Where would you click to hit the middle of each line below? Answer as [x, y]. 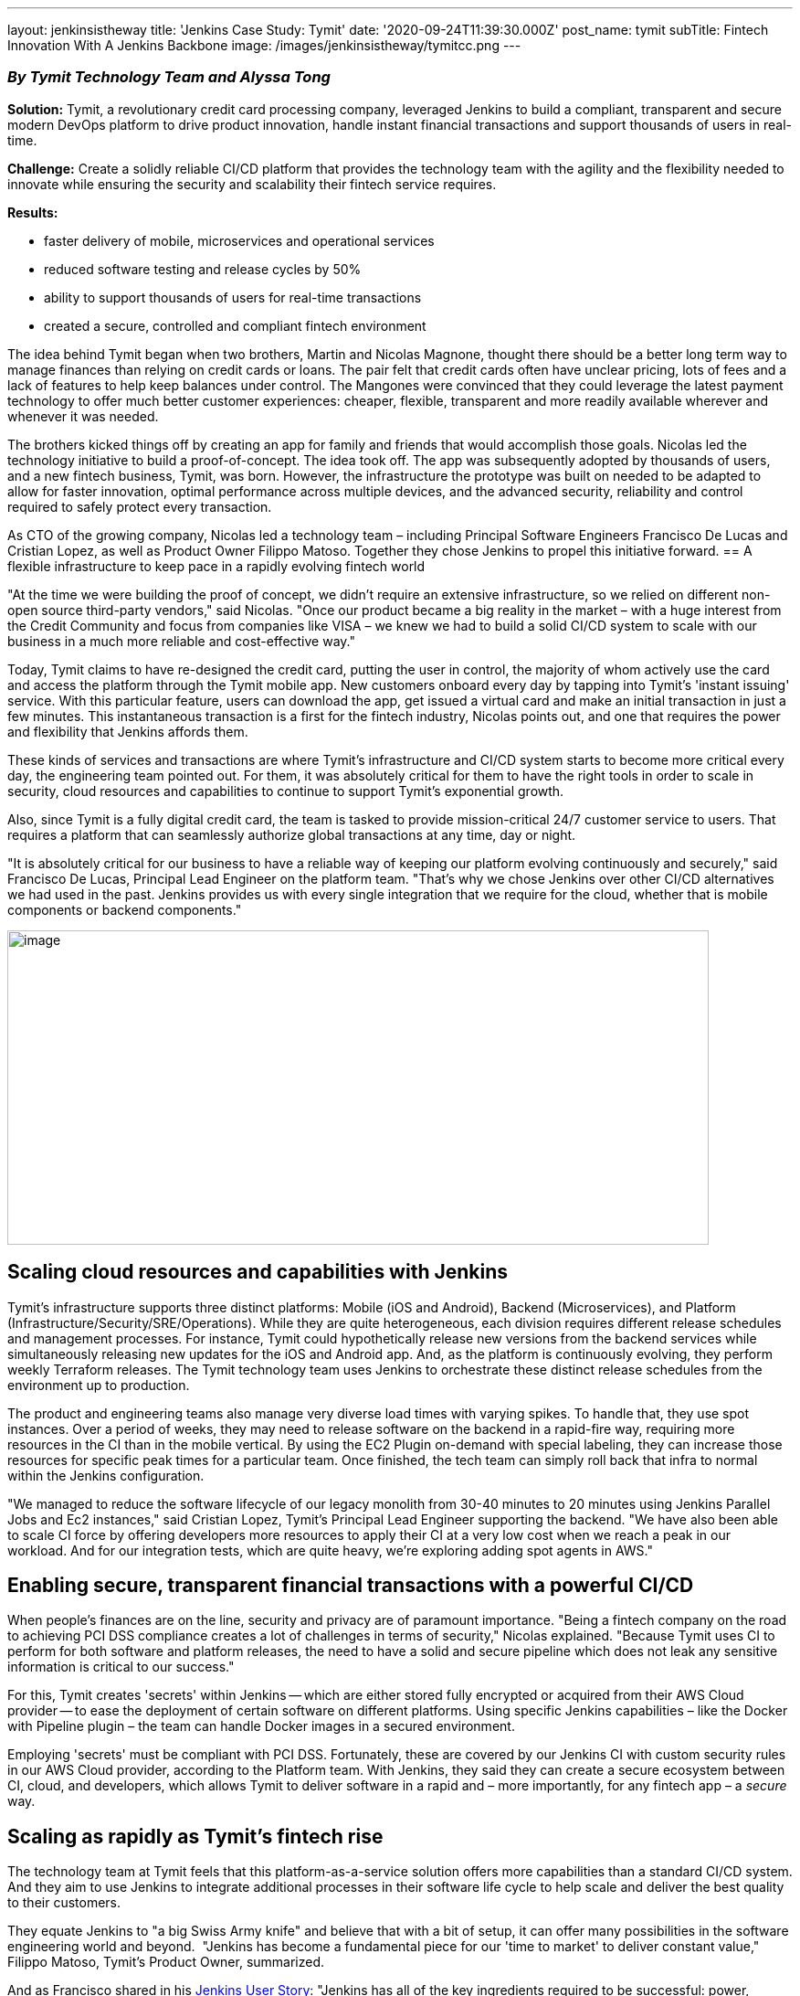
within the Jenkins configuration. [106, 1475]
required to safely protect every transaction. [140, 506]
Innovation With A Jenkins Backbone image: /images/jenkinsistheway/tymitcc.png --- [264, 45]
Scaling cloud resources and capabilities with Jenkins [258, 1272]
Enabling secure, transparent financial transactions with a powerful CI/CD [351, 1586]
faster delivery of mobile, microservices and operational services [239, 240]
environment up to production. [99, 1385]
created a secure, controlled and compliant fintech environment [235, 325]
